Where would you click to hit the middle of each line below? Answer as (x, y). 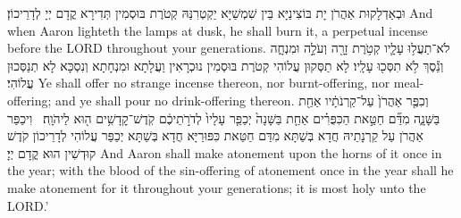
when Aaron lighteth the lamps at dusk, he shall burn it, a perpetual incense (218, 30)
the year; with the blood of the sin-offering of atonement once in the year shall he (230, 170)
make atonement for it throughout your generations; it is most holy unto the (217, 187)
